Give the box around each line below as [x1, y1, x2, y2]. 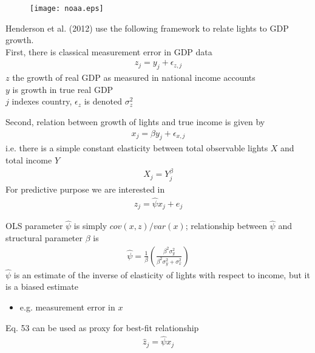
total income [5, 154, 52, 166]
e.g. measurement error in [19, 301, 115, 314]
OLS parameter [5, 219, 63, 232]
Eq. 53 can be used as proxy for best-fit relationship [5, 321, 199, 334]
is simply [73, 219, 107, 232]
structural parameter [5, 231, 83, 244]
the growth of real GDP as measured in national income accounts [12, 71, 256, 84]
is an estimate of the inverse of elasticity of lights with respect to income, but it [13, 268, 310, 281]
